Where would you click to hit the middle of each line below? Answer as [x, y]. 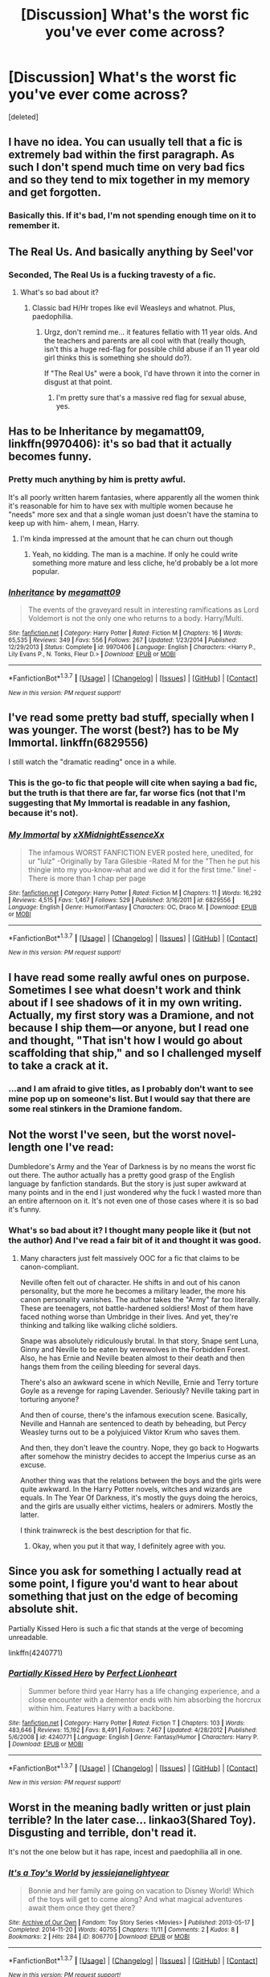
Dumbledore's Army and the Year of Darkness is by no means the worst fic [132, 1167]
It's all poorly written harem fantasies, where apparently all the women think [134, 497]
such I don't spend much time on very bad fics [127, 167]
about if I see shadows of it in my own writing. [125, 1003]
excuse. [33, 1464]
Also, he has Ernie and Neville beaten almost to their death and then [132, 1358]
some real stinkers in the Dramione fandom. [95, 1109]
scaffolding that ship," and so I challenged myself [135, 1053]
